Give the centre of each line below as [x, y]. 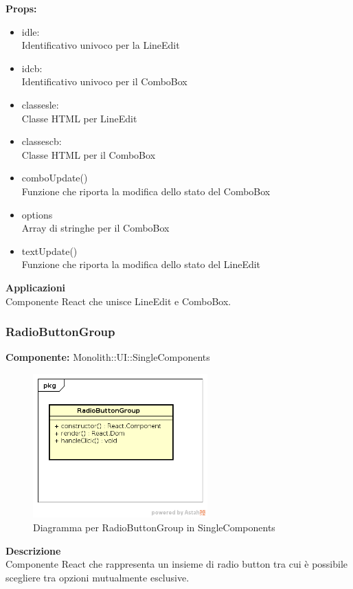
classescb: [42, 141]
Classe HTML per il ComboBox [89, 154]
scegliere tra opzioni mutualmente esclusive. [98, 577]
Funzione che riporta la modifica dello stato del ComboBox [146, 191]
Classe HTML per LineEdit [79, 118]
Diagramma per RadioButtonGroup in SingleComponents [154, 527]
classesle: [40, 104]
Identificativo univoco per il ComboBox [104, 81]
